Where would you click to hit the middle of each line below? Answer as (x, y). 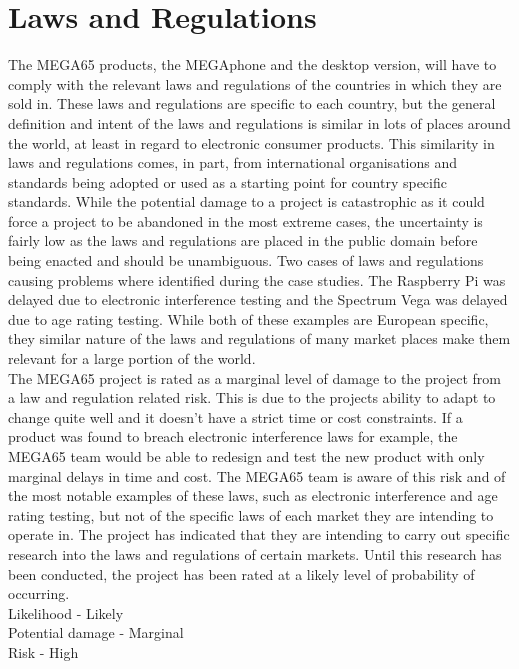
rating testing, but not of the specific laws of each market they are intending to (251, 514)
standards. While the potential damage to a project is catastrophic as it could (246, 201)
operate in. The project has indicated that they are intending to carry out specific (259, 534)
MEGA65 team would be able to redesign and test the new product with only (246, 456)
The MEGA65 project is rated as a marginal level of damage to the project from (254, 377)
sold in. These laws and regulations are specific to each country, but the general (252, 103)
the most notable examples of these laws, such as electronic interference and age (253, 495)
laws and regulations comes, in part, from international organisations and (233, 162)
